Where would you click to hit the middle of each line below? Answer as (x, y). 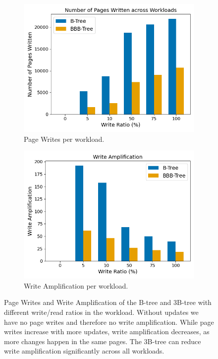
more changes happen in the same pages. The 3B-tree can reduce (103, 341)
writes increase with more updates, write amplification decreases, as (107, 331)
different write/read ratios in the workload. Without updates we (101, 312)
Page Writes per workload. (64, 139)
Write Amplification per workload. (76, 285)
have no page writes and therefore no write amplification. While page (109, 322)
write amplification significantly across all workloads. (84, 351)
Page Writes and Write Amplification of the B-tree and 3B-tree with (108, 302)
